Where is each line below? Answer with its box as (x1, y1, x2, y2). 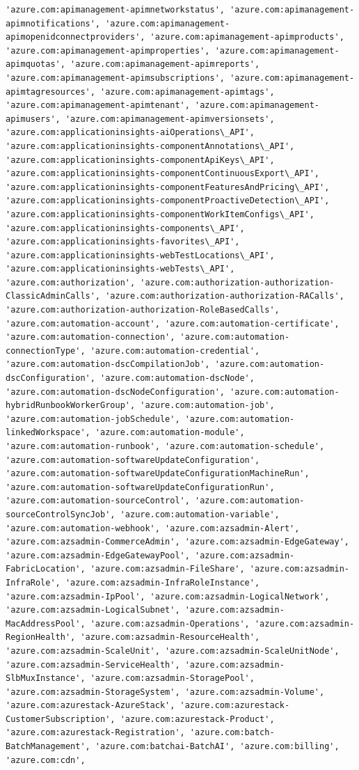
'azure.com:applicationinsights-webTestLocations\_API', (6, 250, 275, 260)
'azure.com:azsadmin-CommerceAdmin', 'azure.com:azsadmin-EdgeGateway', (6, 537, 349, 547)
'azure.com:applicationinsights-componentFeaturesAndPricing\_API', (6, 182, 330, 192)
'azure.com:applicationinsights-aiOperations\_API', (6, 127, 255, 138)
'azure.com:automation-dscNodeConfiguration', (6, 386, 225, 397)
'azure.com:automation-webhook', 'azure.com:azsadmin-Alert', (6, 523, 300, 533)
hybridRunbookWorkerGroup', (6, 400, 136, 411)
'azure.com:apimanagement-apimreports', (70, 59, 260, 70)
